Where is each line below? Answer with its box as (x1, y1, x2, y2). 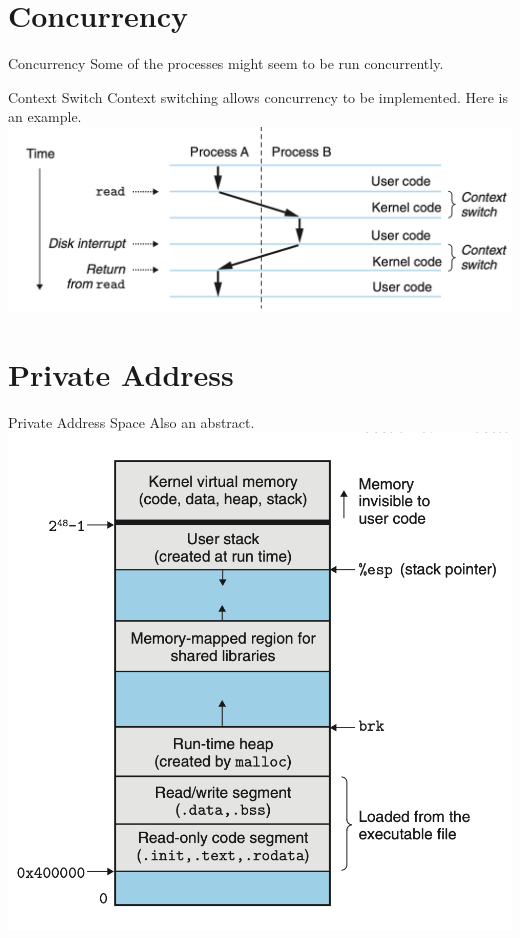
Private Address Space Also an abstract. (8, 411, 255, 432)
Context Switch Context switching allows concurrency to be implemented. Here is (8, 86, 509, 107)
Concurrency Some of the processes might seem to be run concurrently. (8, 53, 444, 74)
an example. (8, 106, 82, 127)
